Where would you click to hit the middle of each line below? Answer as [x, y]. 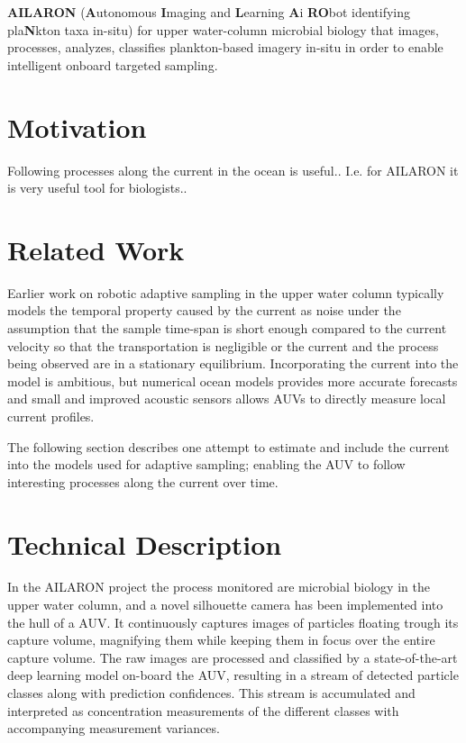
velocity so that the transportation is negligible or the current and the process [223, 345]
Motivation [77, 127]
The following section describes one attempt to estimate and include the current [228, 446]
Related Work [96, 249]
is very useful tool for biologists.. [97, 188]
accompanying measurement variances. [114, 728]
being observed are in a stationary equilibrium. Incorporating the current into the [233, 363]
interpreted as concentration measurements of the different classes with [203, 710]
